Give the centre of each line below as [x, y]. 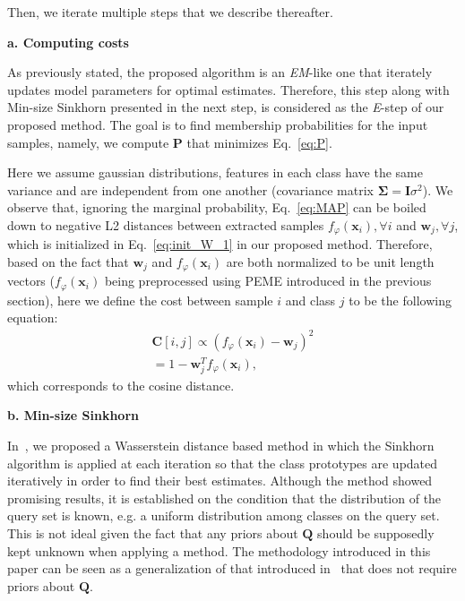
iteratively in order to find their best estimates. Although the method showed [220, 481]
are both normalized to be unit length [330, 261]
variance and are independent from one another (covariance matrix [190, 189]
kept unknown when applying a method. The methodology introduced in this [219, 550]
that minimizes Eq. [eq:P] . [259, 142]
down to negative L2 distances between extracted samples [166, 224]
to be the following [400, 300]
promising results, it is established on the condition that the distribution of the [224, 498]
